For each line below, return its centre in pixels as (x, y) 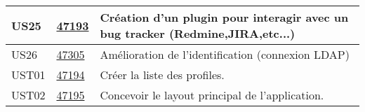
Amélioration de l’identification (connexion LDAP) (225, 54)
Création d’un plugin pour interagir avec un (224, 17)
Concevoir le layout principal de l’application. (212, 95)
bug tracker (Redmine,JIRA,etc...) (198, 33)
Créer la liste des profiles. (162, 75)
